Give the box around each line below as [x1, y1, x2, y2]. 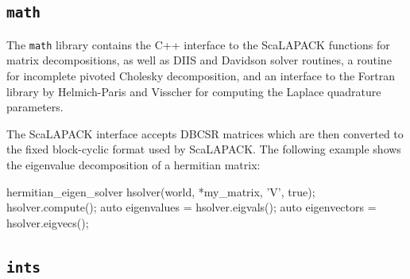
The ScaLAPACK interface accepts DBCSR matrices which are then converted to [6, 125, 404, 141]
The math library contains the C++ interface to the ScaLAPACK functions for [6, 36, 390, 52]
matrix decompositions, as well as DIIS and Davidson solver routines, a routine [6, 52, 392, 68]
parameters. [6, 99, 64, 115]
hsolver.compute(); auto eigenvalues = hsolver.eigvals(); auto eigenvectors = [6, 199, 377, 215]
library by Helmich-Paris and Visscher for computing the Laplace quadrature [6, 83, 381, 99]
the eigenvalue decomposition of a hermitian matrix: [6, 157, 261, 172]
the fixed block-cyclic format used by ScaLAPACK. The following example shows [6, 141, 401, 157]
